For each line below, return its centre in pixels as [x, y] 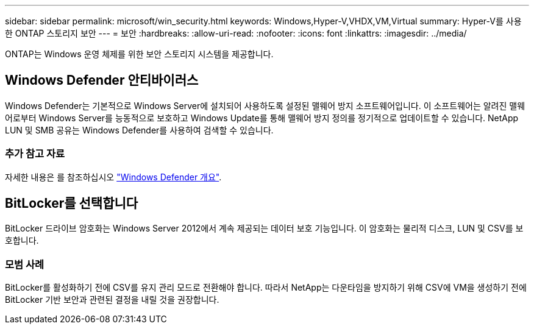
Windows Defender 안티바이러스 [102, 80]
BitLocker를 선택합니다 [72, 203]
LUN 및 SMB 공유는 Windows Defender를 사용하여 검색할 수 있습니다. [139, 130]
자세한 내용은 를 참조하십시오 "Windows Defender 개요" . [113, 177]
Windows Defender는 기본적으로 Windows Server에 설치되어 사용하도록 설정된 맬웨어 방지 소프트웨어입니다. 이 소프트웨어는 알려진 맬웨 [265, 105]
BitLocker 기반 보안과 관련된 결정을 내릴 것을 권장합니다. [112, 300]
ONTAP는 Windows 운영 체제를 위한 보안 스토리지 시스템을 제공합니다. [139, 54]
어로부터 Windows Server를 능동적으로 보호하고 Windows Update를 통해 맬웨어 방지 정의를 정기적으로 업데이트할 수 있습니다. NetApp [262, 118]
